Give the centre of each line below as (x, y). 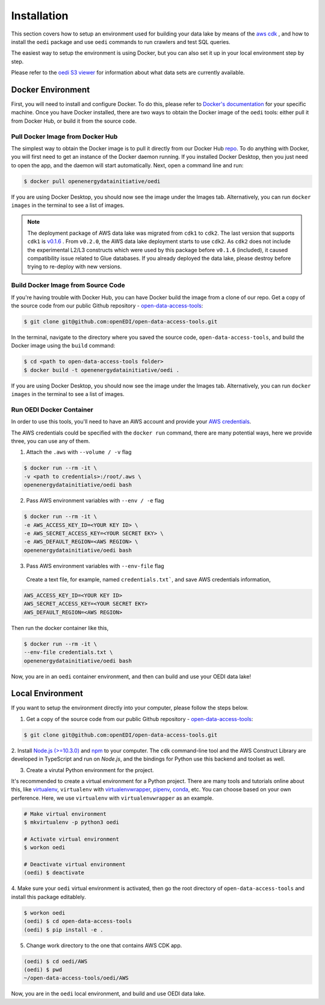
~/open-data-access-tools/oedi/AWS (76, 978)
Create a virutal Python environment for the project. (90, 770)
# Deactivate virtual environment (75, 864)
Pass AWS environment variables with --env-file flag (95, 566)
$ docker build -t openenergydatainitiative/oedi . (102, 370)
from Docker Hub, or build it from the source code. (74, 121)
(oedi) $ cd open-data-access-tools (78, 921)
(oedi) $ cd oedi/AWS (56, 961)
